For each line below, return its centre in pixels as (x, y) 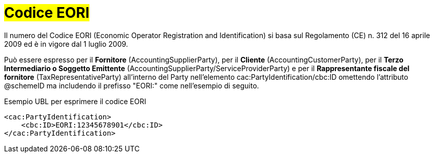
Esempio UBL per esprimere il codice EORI (75, 101)
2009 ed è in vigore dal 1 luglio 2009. (66, 44)
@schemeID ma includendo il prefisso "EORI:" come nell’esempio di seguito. (132, 85)
